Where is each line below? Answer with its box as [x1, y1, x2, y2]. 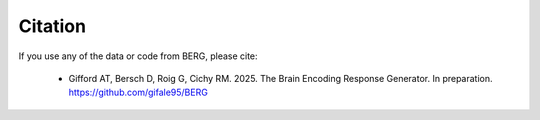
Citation [18, 15, 87, 37]
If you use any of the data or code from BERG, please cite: [18, 50, 259, 62]
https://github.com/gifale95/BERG [68, 86, 209, 99]
